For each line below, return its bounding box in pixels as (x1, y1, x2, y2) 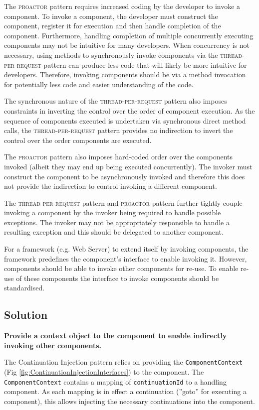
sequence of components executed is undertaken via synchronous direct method (4, 115, 246, 126)
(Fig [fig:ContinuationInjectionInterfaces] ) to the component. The (4, 367, 204, 377)
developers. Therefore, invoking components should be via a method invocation (4, 69, 246, 80)
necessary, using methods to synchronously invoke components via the (4, 49, 218, 60)
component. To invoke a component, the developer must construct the (4, 10, 218, 21)
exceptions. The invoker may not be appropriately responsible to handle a (4, 217, 230, 227)
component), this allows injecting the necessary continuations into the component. (4, 396, 255, 406)
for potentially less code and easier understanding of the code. (4, 79, 194, 89)
